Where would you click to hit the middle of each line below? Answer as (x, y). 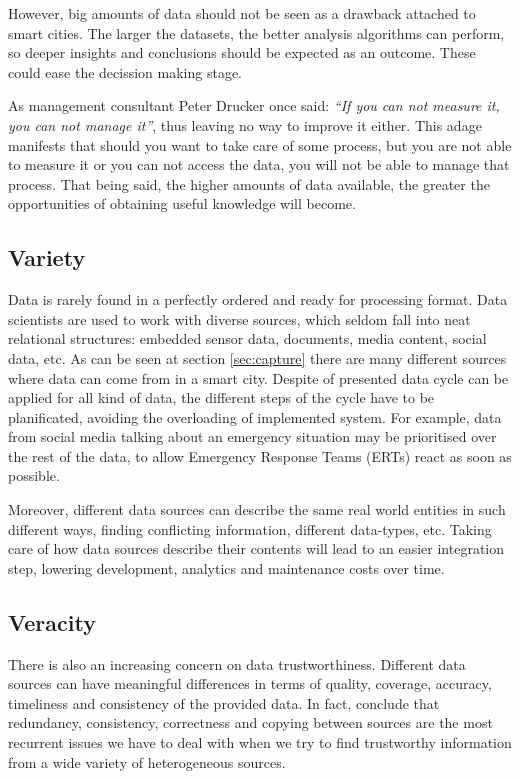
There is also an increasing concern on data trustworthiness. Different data (237, 663)
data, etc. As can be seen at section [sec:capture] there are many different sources (257, 357)
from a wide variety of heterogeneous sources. (147, 761)
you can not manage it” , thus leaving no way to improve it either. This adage (245, 124)
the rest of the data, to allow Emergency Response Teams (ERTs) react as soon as (260, 455)
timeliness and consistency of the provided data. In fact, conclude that (224, 702)
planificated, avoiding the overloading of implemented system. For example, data (255, 416)
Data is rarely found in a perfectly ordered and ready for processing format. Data (258, 299)
